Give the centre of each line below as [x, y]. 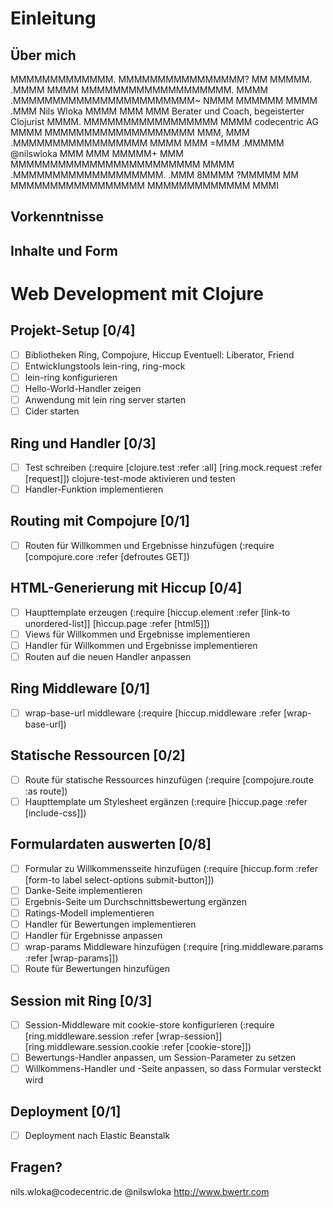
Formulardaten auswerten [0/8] [111, 844]
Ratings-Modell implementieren [89, 913]
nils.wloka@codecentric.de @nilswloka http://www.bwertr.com [140, 1191]
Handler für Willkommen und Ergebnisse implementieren [141, 645]
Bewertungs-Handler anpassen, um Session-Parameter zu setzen [160, 1058]
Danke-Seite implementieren [83, 890]
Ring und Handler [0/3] [83, 443]
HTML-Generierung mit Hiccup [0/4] [126, 588]
